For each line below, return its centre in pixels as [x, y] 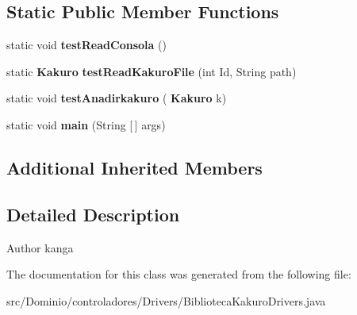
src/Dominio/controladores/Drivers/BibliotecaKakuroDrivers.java [166, 300]
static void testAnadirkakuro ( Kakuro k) [117, 98]
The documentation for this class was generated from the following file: [179, 274]
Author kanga [40, 247]
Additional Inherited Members [134, 167]
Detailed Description [93, 214]
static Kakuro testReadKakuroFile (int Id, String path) [152, 71]
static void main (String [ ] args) [86, 124]
